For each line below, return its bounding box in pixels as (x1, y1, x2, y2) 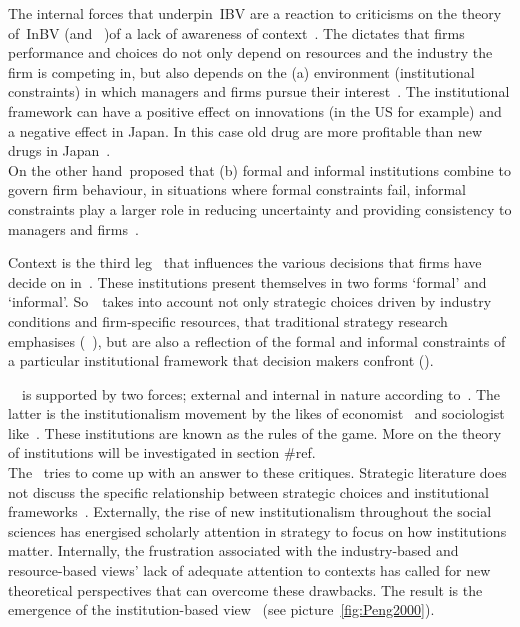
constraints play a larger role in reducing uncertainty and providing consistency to (8, 198, 512, 219)
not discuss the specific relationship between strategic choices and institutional (8, 481, 489, 502)
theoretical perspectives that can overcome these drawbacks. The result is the (8, 579, 483, 600)
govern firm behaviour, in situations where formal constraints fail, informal (8, 179, 466, 200)
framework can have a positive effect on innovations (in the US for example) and (8, 100, 502, 121)
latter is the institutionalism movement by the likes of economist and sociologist (8, 403, 505, 424)
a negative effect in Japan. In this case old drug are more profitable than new (8, 120, 483, 141)
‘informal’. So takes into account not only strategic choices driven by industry (8, 291, 492, 312)
